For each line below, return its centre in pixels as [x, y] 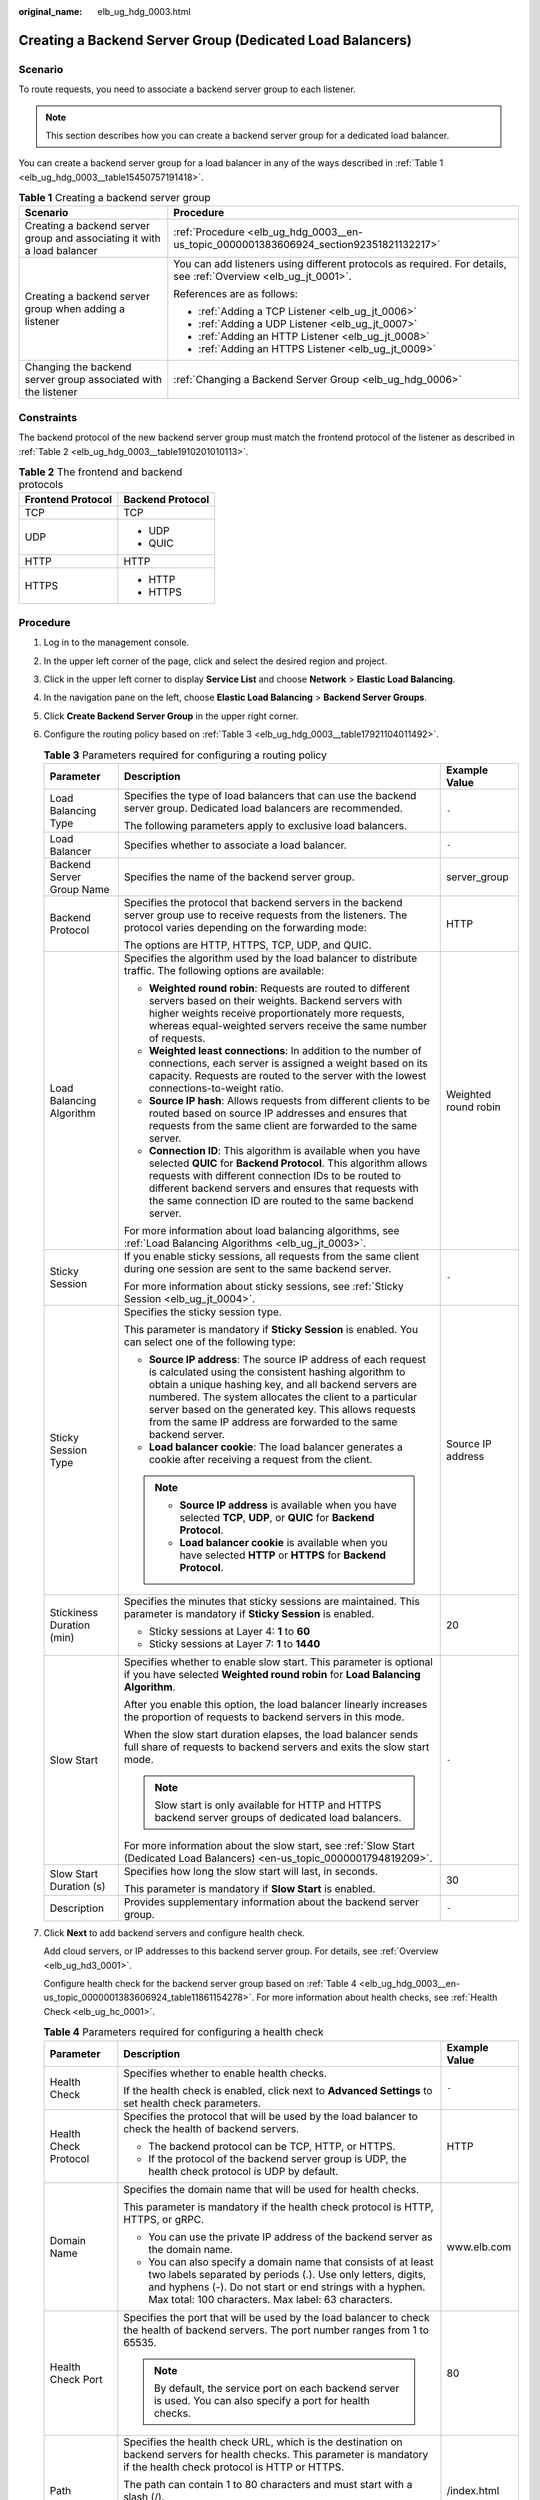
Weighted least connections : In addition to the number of [285, 1050]
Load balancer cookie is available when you [283, 1542]
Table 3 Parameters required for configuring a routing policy [185, 755]
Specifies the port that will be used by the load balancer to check [276, 2317]
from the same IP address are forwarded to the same [273, 1422]
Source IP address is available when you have [288, 1505]
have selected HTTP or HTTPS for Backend [283, 1555]
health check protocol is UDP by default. [243, 2171]
